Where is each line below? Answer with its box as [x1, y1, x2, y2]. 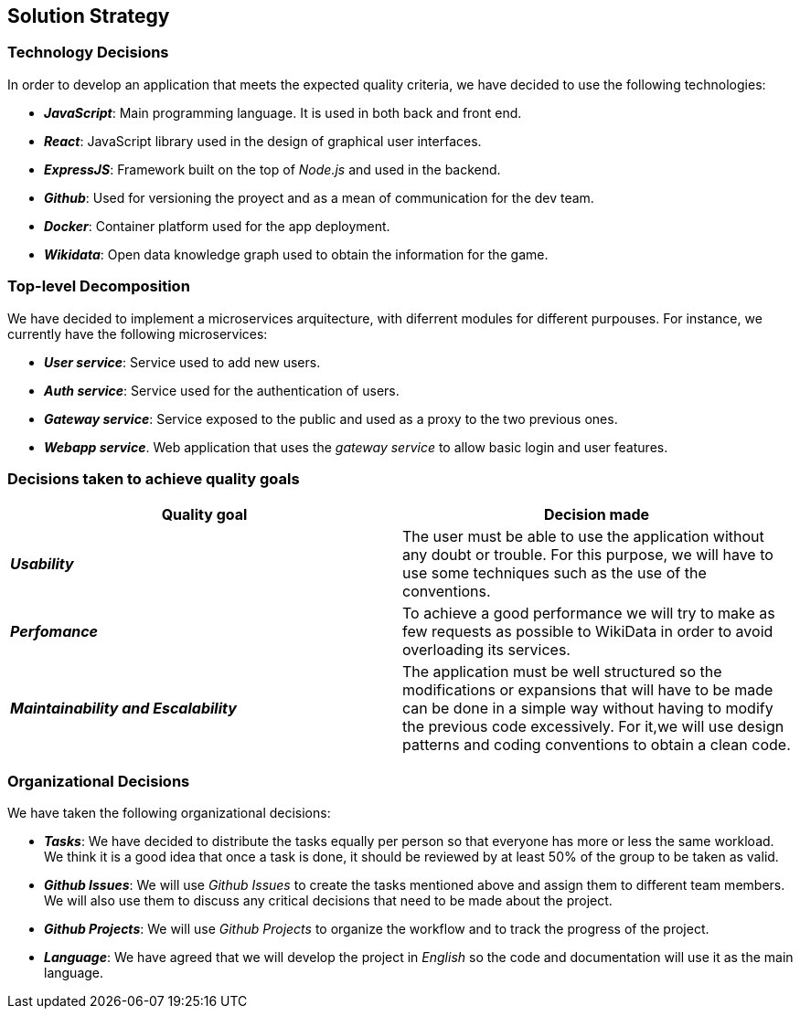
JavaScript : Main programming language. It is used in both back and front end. [44, 104, 522, 121]
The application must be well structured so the [402, 662, 722, 682]
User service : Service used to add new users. [44, 354, 321, 370]
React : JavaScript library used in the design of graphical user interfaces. [44, 132, 482, 149]
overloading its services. [402, 640, 571, 660]
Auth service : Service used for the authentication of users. [44, 382, 400, 398]
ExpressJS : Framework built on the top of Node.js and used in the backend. [44, 161, 501, 177]
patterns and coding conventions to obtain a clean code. [402, 736, 791, 755]
